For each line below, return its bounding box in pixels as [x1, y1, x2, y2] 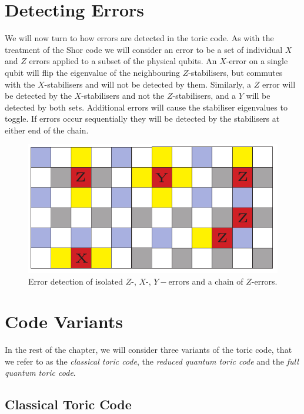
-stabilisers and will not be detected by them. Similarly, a [44, 78, 252, 90]
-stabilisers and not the [81, 89, 165, 102]
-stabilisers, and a [172, 89, 236, 102]
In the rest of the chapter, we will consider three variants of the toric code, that [5, 343, 292, 356]
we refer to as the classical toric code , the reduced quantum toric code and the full [5, 355, 299, 367]
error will [262, 78, 296, 90]
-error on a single [226, 55, 288, 67]
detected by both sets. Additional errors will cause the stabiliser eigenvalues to [5, 101, 288, 113]
